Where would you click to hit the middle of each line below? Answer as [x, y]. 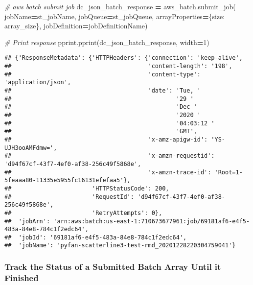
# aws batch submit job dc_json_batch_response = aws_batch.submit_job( [120, 6]
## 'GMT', [101, 131]
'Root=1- [229, 172]
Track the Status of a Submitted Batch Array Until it [113, 267]
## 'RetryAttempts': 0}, [83, 213]
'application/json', [38, 83]
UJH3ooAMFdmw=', [31, 148]
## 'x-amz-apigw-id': [106, 139]
